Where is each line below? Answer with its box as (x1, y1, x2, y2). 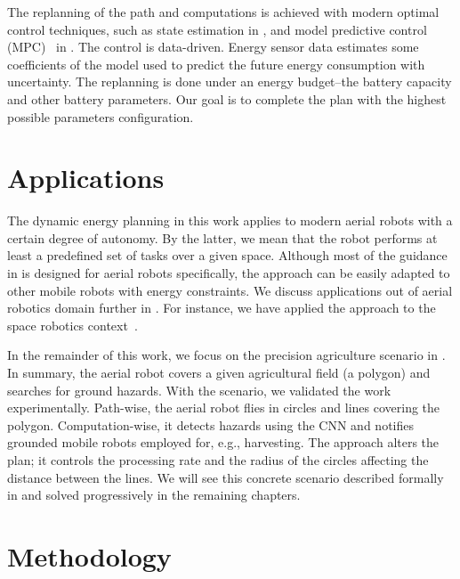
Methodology (7, 537, 172, 574)
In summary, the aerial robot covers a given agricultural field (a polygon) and (7, 363, 431, 382)
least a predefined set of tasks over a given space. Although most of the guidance (7, 246, 448, 265)
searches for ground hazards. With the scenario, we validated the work (7, 380, 391, 399)
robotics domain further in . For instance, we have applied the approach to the (7, 298, 436, 317)
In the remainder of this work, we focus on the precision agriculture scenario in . (7, 346, 446, 364)
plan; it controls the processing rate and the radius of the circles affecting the (7, 451, 429, 469)
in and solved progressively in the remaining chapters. (7, 485, 301, 504)
